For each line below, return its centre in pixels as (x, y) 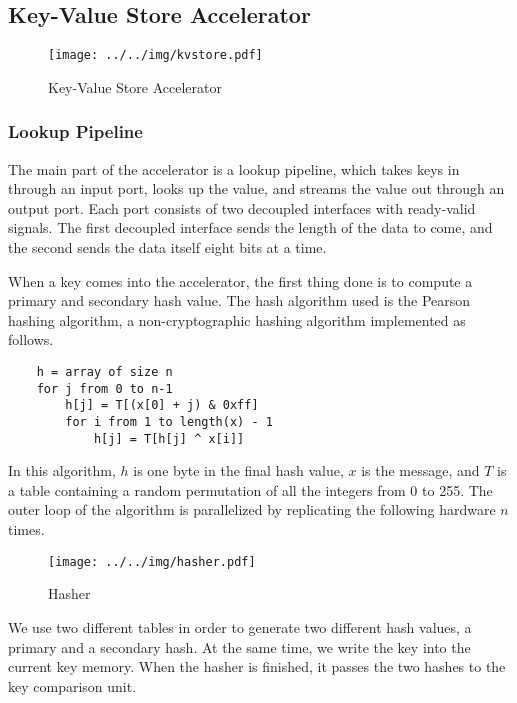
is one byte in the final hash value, (238, 470)
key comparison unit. (72, 685)
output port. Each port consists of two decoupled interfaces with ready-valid (242, 207)
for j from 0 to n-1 (104, 388)
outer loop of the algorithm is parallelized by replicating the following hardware (252, 509)
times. (26, 529)
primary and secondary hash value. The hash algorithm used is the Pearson (239, 300)
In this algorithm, (62, 470)
